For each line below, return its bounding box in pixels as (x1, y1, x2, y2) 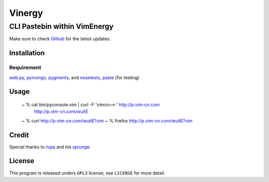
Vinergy (9, 7, 43, 18)
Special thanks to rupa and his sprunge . (9, 144, 91, 150)
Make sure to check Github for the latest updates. (9, 36, 111, 42)
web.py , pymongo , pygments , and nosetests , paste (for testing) (9, 75, 139, 81)
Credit (9, 131, 29, 139)
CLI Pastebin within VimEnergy (9, 22, 114, 31)
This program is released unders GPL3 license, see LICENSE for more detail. (9, 170, 165, 176)
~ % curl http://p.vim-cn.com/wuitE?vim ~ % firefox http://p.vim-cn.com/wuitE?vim (21, 117, 193, 124)
